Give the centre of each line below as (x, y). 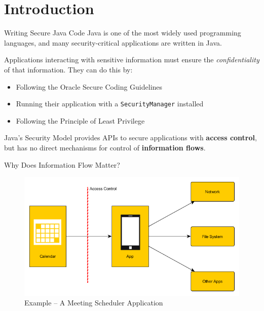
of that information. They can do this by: (68, 69)
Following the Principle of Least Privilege (80, 120)
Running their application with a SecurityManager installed (110, 104)
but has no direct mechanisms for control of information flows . (105, 147)
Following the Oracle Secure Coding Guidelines (89, 86)
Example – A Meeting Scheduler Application (94, 303)
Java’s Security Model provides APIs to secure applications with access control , (130, 138)
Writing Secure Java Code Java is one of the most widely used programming (123, 33)
